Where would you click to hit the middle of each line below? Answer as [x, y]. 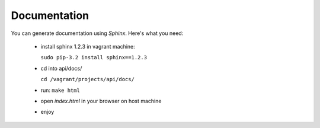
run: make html [60, 90]
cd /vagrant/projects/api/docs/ [87, 79]
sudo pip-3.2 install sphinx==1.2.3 [94, 57]
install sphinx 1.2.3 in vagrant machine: [88, 46]
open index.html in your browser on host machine [101, 101]
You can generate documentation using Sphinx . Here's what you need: [97, 33]
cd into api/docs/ [61, 68]
